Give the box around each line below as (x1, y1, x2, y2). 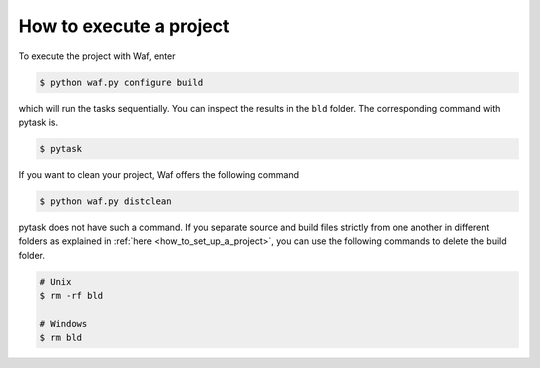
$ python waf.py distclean (39, 195, 172, 207)
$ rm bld (39, 332, 83, 344)
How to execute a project (18, 15, 230, 37)
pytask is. (18, 116, 59, 128)
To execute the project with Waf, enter (18, 50, 176, 62)
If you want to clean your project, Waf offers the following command (18, 168, 300, 180)
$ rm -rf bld (39, 290, 104, 301)
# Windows (39, 318, 88, 329)
